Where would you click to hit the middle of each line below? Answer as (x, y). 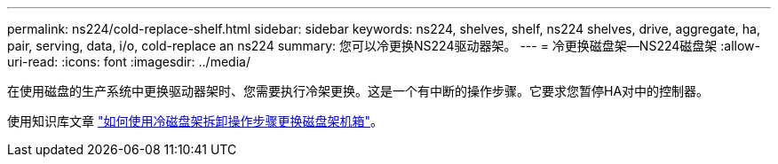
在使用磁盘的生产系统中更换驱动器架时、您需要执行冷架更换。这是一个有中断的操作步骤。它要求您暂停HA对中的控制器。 (358, 91)
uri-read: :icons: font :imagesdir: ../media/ (129, 62)
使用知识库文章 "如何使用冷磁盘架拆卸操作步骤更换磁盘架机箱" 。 (195, 121)
